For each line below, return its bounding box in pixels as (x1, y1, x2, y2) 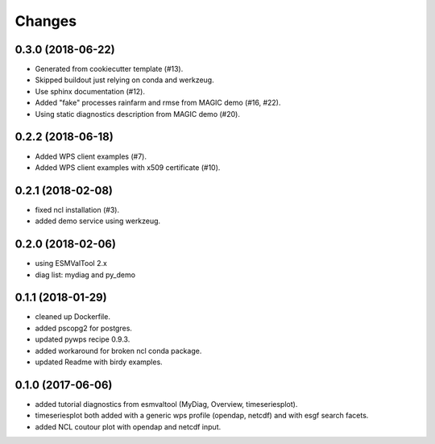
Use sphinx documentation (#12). (35, 86, 145, 96)
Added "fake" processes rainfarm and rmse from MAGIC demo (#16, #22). (35, 98, 281, 108)
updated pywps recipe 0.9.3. (35, 334, 130, 344)
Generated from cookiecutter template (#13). (35, 64, 184, 74)
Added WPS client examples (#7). (35, 151, 147, 161)
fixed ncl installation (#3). (35, 205, 120, 214)
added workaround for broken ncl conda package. (35, 346, 202, 355)
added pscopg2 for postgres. (35, 323, 133, 333)
